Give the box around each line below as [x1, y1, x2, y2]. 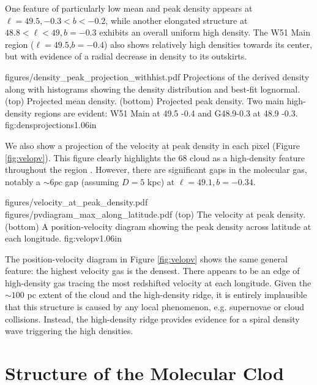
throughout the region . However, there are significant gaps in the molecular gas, [5, 163, 307, 176]
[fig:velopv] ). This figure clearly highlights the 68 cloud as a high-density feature [5, 151, 305, 164]
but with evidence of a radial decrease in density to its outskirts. [5, 50, 247, 63]
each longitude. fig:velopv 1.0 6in [5, 232, 122, 245]
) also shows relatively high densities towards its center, [104, 37, 313, 50]
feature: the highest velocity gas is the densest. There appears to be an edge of [5, 264, 300, 277]
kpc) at [147, 175, 175, 188]
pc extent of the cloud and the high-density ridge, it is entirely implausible [27, 288, 307, 301]
